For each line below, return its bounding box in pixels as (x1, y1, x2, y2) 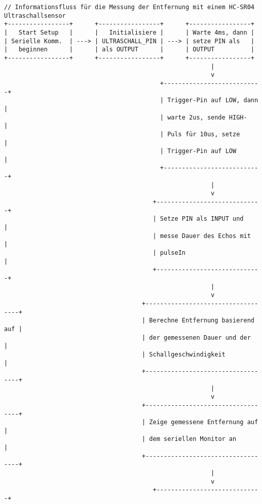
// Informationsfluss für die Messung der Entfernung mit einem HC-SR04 (4, 4, 254, 11)
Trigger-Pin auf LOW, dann (167, 97, 258, 104)
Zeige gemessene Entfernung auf (149, 419, 258, 426)
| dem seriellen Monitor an (142, 435, 237, 443)
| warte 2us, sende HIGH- (160, 113, 247, 121)
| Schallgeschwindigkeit (142, 350, 226, 358)
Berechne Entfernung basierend (149, 317, 254, 324)
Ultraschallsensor (4, 12, 66, 19)
